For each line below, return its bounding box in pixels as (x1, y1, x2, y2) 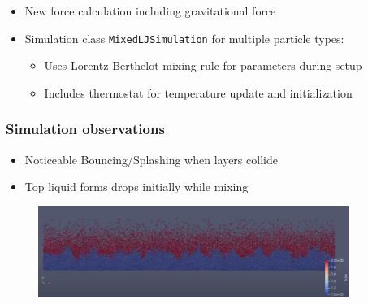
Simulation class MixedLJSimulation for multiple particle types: (24, 29, 344, 46)
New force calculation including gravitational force (24, 2, 276, 19)
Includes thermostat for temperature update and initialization (44, 84, 353, 101)
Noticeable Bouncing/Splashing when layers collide (24, 150, 278, 167)
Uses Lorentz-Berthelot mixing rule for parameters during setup (44, 57, 362, 74)
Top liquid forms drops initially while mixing (24, 178, 249, 195)
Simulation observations (6, 119, 165, 139)
